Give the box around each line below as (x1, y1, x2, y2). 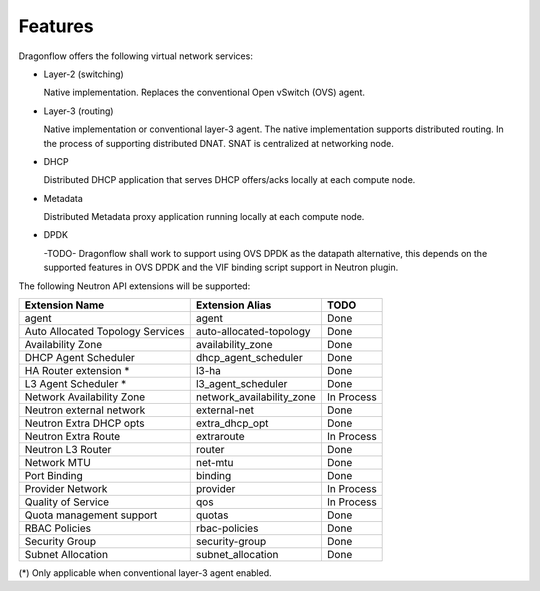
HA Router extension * (24, 364, 130, 378)
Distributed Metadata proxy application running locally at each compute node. (43, 211, 365, 223)
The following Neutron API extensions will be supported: (18, 280, 251, 292)
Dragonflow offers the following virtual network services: (18, 50, 254, 62)
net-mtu (195, 456, 234, 470)
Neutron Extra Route (24, 430, 121, 444)
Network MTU (24, 456, 92, 470)
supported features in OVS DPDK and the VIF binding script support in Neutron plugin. (43, 261, 399, 274)
